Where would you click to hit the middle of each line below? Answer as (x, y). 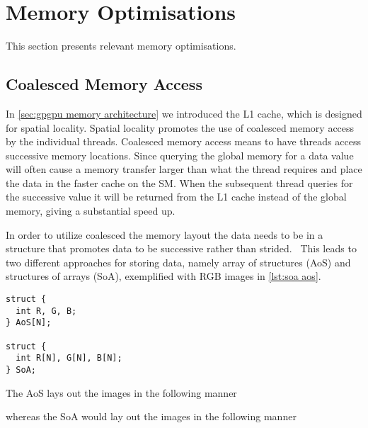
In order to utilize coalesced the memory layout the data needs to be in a (165, 234)
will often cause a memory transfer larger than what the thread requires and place (184, 169)
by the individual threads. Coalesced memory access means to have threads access (183, 141)
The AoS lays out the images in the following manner (121, 392)
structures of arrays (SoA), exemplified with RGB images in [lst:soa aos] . (163, 276)
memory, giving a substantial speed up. (91, 211)
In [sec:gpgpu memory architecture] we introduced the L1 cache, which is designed (184, 113)
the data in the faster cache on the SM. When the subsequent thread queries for (179, 182)
